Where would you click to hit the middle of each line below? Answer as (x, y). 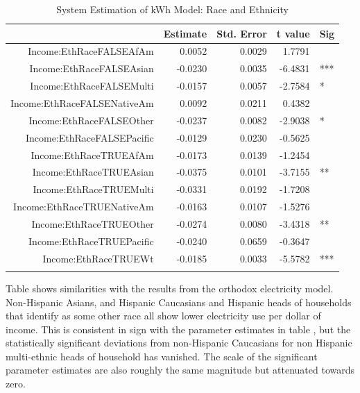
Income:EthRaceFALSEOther (91, 120)
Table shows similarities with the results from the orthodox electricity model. (170, 288)
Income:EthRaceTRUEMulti (93, 189)
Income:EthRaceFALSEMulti (92, 86)
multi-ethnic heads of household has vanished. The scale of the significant (162, 356)
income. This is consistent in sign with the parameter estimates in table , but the (178, 329)
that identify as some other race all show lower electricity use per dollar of (163, 316)
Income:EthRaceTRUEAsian (93, 172)
